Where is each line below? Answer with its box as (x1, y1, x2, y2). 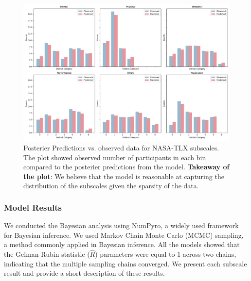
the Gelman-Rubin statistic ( (4, 249, 90, 259)
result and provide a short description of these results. (4, 268, 165, 278)
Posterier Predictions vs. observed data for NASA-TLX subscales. (23, 142, 219, 152)
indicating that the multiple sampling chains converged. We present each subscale (4, 258, 247, 268)
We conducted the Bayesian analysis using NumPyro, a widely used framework (4, 220, 239, 231)
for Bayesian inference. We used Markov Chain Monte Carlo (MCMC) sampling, (4, 230, 244, 240)
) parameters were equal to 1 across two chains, (95, 249, 236, 259)
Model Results (4, 201, 62, 213)
